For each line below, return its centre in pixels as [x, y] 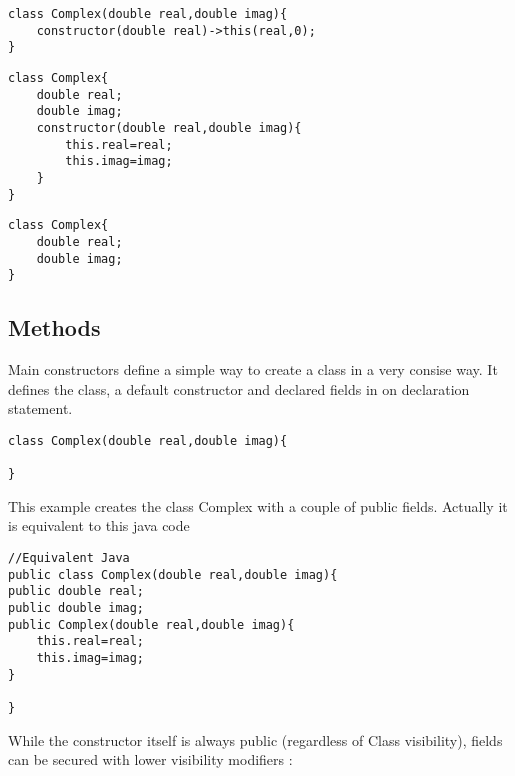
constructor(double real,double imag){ [169, 127]
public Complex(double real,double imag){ [151, 624]
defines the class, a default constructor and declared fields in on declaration [239, 388]
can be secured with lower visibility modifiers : [150, 759]
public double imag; [76, 607]
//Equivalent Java [69, 557]
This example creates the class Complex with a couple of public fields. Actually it [258, 505]
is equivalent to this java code [99, 525]
